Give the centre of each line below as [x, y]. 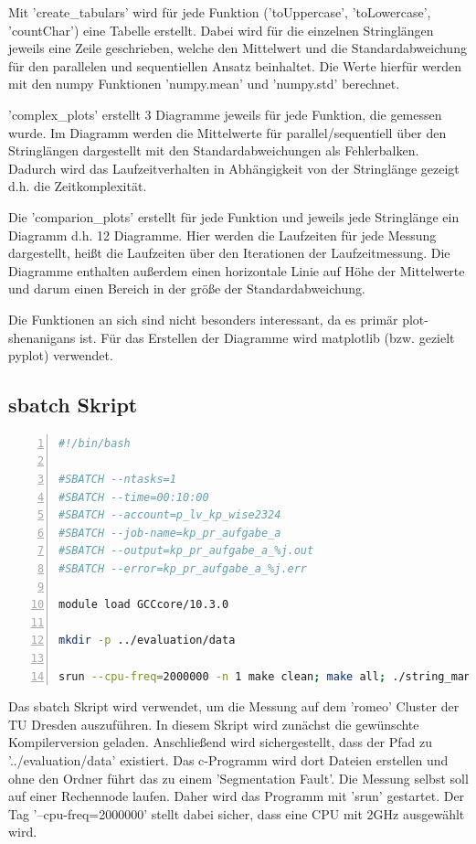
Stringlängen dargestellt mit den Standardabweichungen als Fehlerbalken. [214, 150]
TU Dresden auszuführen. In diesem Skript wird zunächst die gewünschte [214, 724]
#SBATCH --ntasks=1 [117, 480]
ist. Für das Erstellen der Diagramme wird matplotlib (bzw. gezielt [267, 337]
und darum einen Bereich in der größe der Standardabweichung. [187, 288]
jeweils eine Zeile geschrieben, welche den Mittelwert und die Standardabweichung [238, 48]
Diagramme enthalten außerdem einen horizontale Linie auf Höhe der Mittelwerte [237, 270]
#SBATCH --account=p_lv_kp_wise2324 [170, 515]
